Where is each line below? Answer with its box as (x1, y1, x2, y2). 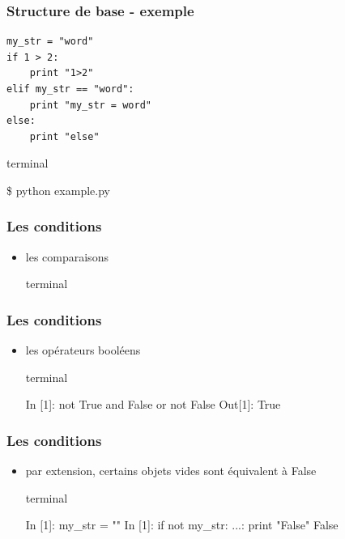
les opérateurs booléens (25, 342, 141, 359)
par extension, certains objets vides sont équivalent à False (25, 462, 317, 479)
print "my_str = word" (29, 99, 151, 111)
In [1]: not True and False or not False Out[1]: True (25, 396, 281, 413)
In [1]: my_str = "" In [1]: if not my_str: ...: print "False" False (25, 516, 339, 533)
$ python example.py (6, 181, 110, 198)
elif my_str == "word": (6, 83, 134, 95)
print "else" (29, 130, 100, 142)
